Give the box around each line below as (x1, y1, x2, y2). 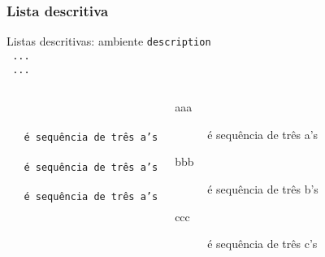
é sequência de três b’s (207, 180, 318, 197)
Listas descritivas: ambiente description (6, 33, 211, 50)
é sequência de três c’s (207, 235, 318, 252)
